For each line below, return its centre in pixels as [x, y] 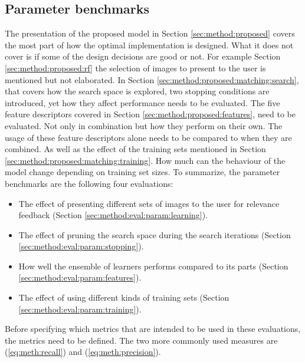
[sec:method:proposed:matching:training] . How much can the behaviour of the [145, 160]
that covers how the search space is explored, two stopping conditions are [137, 91]
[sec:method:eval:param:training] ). [80, 309]
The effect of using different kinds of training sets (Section [124, 297]
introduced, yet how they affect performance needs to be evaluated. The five [142, 102]
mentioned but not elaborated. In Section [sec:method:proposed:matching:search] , [152, 79]
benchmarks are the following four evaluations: [89, 183]
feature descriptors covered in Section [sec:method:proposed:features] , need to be [150, 114]
